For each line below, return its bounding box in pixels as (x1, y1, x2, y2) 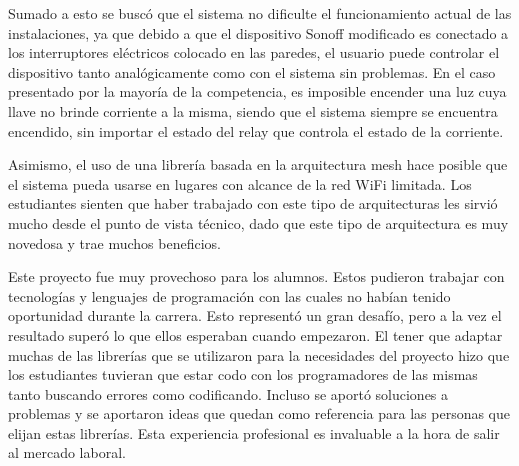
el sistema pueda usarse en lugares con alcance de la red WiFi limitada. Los (8, 173, 472, 194)
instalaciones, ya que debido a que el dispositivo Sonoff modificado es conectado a (8, 22, 509, 43)
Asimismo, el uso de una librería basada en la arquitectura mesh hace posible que (8, 154, 508, 175)
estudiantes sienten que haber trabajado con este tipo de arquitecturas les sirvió (8, 193, 498, 214)
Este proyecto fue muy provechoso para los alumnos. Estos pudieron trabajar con (8, 266, 505, 287)
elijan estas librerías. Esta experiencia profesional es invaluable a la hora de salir (8, 422, 500, 443)
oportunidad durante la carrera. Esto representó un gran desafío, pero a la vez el (8, 305, 502, 326)
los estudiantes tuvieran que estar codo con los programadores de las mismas (8, 364, 478, 385)
